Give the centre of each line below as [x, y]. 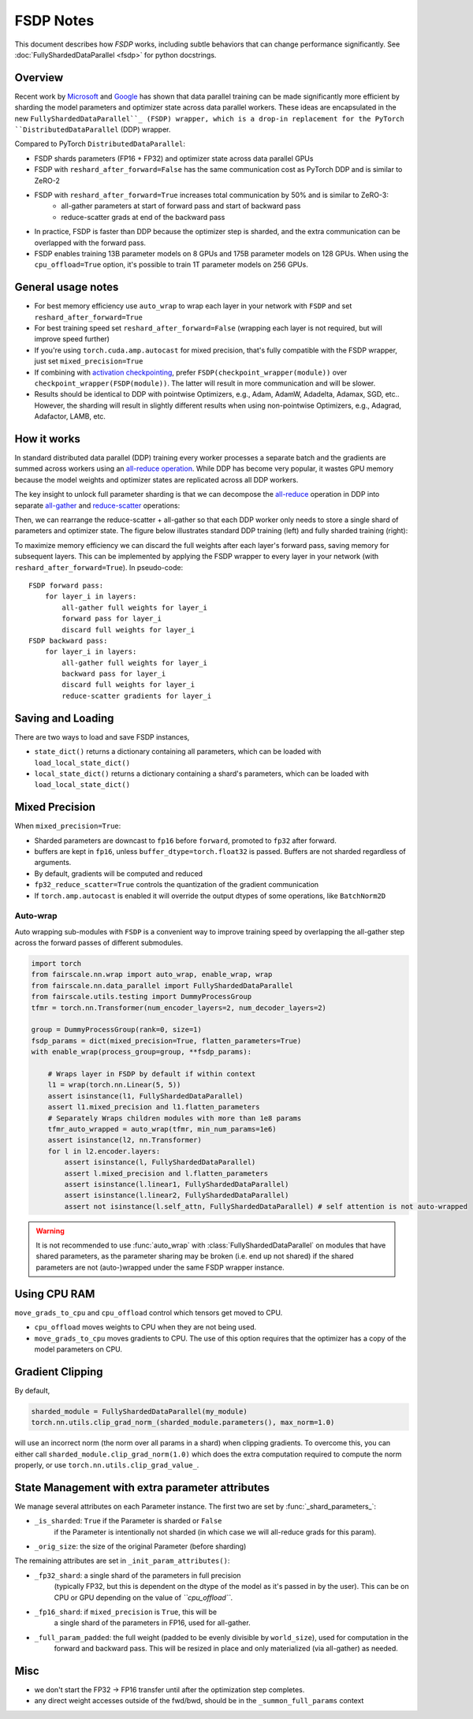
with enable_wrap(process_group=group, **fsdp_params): [142, 1052]
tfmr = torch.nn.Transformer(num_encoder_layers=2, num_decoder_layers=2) [179, 1008]
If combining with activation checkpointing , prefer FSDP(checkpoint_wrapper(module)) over [190, 372]
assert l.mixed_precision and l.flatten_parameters [166, 1173]
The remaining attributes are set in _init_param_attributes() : [122, 1561]
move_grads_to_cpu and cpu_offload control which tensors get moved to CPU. [149, 1312]
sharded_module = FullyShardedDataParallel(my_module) [139, 1411]
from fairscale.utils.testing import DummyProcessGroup [142, 997]
